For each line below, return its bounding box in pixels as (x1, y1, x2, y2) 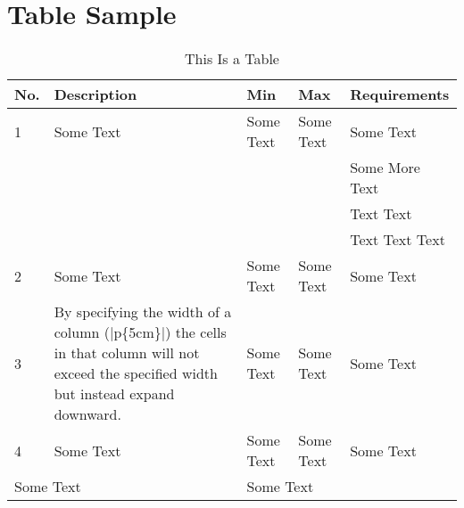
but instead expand (54, 383, 175, 405)
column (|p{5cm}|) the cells (54, 322, 227, 343)
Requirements (350, 84, 450, 105)
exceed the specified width (54, 363, 218, 384)
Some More (350, 157, 420, 178)
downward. (54, 404, 121, 425)
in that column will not (54, 342, 200, 364)
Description (54, 84, 137, 105)
